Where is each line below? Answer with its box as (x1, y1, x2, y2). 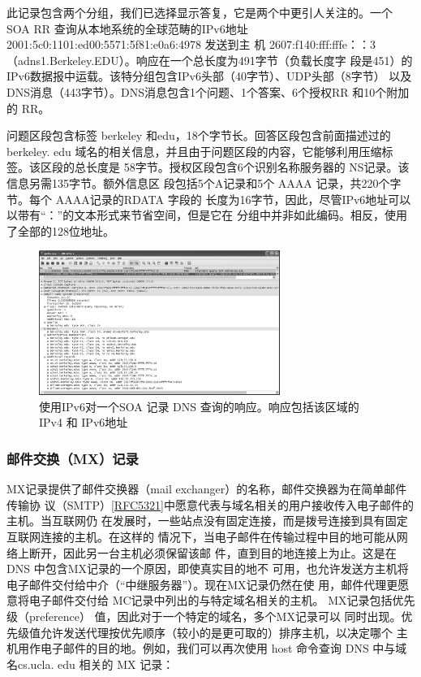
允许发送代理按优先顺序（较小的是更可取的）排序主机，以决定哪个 (40, 623, 393, 640)
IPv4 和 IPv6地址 (39, 414, 128, 431)
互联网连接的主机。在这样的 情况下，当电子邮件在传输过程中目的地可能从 (6, 528, 397, 545)
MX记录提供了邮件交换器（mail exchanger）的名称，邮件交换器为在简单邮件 (6, 480, 407, 497)
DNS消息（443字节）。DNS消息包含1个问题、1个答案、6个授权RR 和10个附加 (6, 83, 410, 100)
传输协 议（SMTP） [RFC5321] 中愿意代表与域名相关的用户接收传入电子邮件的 (6, 496, 414, 513)
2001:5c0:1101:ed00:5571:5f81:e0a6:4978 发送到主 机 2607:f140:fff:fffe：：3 (6, 36, 376, 53)
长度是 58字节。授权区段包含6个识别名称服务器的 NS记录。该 (85, 158, 410, 176)
